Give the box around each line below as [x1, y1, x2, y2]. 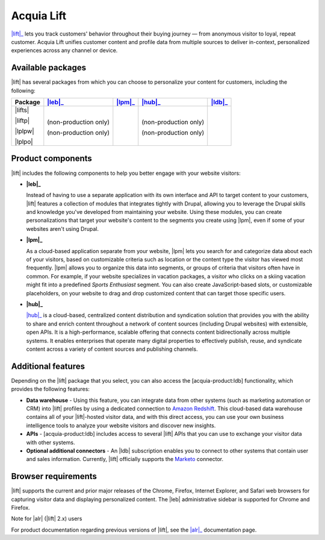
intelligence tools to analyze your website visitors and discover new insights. [26, 422, 216, 429]
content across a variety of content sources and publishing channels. [26, 345, 198, 353]
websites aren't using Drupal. [26, 225, 99, 232]
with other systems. [26, 439, 75, 446]
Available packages [11, 63, 87, 73]
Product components [11, 154, 93, 164]
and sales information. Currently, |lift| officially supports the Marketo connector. [26, 456, 224, 463]
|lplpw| [14, 127, 34, 136]
